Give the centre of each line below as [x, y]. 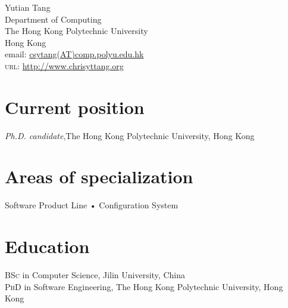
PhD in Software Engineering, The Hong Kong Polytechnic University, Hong [144, 286]
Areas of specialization [99, 176]
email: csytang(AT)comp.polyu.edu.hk [74, 54]
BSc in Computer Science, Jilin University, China [95, 275]
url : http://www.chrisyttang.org [64, 65]
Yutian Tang [28, 7]
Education [47, 246]
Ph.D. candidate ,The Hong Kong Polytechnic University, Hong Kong [130, 135]
